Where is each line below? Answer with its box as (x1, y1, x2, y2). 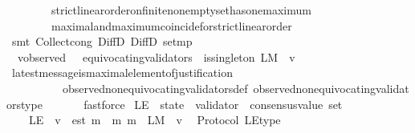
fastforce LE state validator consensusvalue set (83, 95, 343, 112)
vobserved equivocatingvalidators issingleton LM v (17, 48, 295, 65)
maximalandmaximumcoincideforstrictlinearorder (51, 17, 292, 34)
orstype (6, 95, 43, 112)
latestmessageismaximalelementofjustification (11, 64, 233, 81)
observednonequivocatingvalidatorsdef (62, 79, 248, 96)
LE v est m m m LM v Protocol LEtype (28, 111, 281, 128)
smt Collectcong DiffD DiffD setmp (11, 33, 193, 50)
